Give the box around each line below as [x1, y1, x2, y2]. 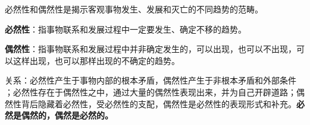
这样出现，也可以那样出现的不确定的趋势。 [12, 54, 180, 66]
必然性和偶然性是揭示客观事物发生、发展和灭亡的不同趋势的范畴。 [5, 3, 263, 15]
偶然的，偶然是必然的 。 [21, 109, 113, 121]
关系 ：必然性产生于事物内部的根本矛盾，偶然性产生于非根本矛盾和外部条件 [5, 74, 296, 86]
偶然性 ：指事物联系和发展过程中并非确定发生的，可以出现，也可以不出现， [5, 43, 296, 55]
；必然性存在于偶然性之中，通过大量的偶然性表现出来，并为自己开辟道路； [5, 85, 296, 98]
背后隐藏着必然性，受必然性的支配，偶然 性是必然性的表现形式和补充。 [21, 97, 296, 110]
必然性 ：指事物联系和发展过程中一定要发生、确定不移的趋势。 [5, 23, 246, 35]
